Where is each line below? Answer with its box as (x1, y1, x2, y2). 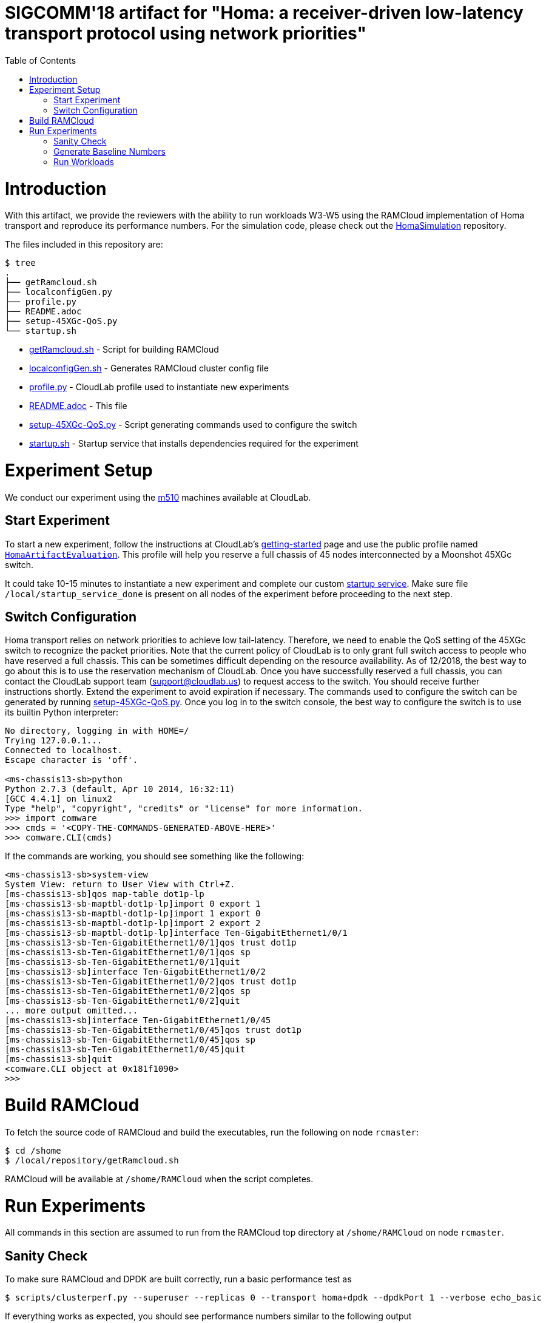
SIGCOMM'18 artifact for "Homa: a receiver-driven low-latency (5, 2, 524, 23)
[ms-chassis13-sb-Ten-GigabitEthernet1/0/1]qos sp (5, 947, 251, 958)
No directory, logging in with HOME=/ (5, 726, 189, 736)
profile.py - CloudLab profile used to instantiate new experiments (29, 382, 289, 393)
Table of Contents (5, 55, 76, 66)
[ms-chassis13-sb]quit (5, 1054, 113, 1064)
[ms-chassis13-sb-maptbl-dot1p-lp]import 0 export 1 (5, 899, 261, 909)
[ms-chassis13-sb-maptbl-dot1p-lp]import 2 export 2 (5, 918, 261, 929)
